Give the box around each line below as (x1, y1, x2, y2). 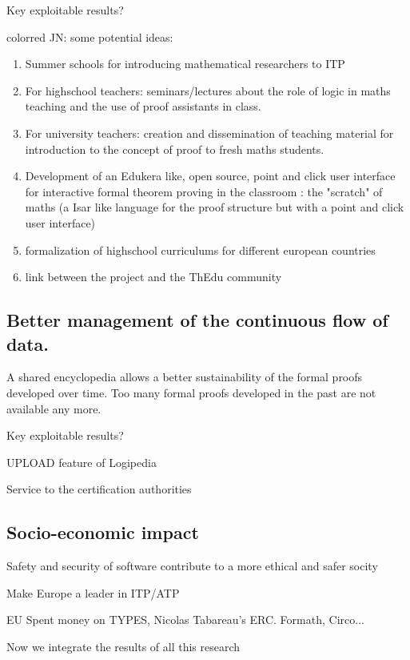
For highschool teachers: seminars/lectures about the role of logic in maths (25, 82, 391, 99)
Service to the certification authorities (6, 481, 192, 497)
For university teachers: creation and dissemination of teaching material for (25, 124, 394, 141)
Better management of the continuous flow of (6, 308, 388, 332)
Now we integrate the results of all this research (6, 638, 241, 654)
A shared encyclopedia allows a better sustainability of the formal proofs (6, 368, 363, 385)
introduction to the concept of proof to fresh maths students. (25, 140, 324, 157)
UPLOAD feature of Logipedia (6, 453, 157, 470)
